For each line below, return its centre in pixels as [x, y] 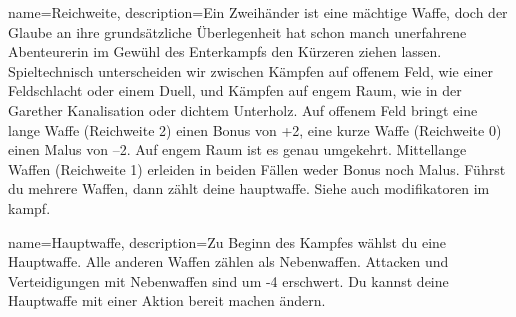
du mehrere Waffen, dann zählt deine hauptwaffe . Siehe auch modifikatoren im [249, 188]
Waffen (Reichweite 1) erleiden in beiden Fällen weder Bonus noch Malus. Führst [257, 168]
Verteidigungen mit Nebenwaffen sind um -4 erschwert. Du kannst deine [228, 280]
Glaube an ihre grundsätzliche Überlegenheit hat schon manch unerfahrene [237, 31]
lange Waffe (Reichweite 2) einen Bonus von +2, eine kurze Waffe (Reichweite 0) [255, 129]
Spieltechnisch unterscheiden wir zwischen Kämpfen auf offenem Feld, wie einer [251, 70]
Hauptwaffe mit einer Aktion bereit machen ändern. [167, 300]
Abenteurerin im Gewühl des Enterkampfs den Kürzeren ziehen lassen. [225, 51]
